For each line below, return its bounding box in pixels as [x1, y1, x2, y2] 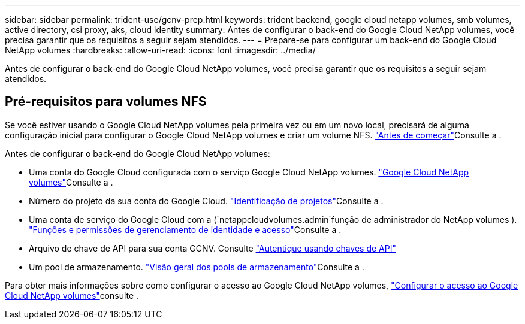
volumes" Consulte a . [29, 177, 113, 187]
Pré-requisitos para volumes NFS [5, 94, 207, 110]
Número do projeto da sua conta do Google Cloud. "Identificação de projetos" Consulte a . [29, 195, 384, 206]
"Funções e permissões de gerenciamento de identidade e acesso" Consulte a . [29, 224, 342, 235]
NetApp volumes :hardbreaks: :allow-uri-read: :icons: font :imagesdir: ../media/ [5, 45, 316, 55]
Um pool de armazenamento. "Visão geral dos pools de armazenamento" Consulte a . [29, 261, 364, 272]
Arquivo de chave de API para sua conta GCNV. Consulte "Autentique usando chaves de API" [29, 243, 396, 253]
